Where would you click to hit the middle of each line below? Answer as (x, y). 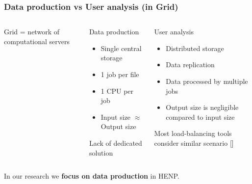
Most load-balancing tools (193, 133)
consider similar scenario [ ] (194, 143)
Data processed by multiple (207, 81)
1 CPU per (117, 91)
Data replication (190, 65)
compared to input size (200, 117)
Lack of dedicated (115, 143)
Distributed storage (195, 48)
